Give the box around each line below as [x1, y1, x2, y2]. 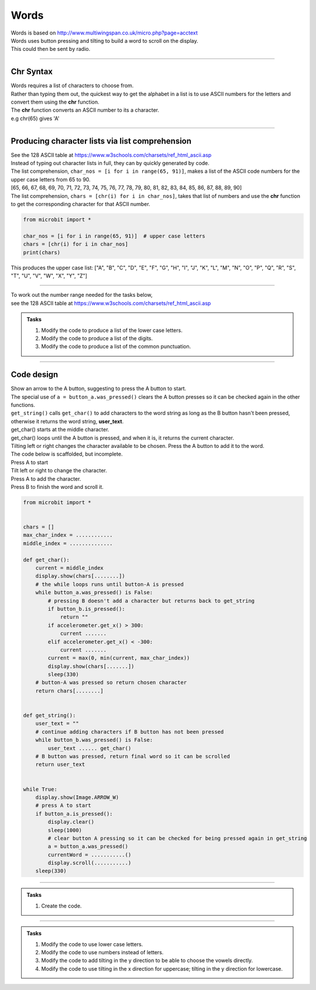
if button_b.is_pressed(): [47, 605, 125, 612]
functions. [11, 402, 35, 408]
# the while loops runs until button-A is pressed [35, 581, 184, 588]
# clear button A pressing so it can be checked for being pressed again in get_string [47, 835, 307, 841]
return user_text [35, 761, 85, 768]
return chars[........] [35, 687, 104, 694]
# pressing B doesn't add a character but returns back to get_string [47, 597, 255, 604]
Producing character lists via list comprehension [11, 136, 192, 146]
